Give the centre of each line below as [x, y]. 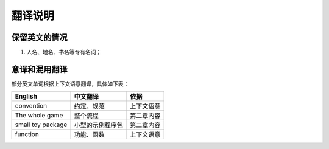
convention [31, 106]
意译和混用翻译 [39, 69]
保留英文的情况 [39, 37]
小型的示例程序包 [98, 125]
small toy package [41, 125]
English [26, 96]
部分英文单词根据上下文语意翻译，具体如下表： [70, 84]
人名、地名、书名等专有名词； [64, 52]
